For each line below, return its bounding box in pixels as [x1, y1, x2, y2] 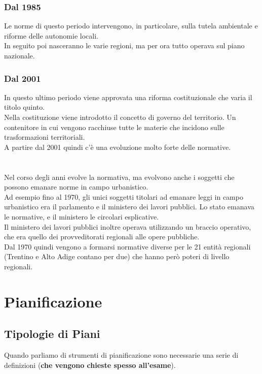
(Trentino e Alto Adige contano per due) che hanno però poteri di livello [4, 251, 230, 262]
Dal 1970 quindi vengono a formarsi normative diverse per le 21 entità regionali [4, 241, 251, 252]
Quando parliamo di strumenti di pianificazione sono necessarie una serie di [4, 350, 239, 360]
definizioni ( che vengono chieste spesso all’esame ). [4, 359, 176, 370]
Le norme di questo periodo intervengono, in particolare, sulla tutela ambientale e [4, 20, 258, 31]
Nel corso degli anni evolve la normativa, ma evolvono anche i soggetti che [4, 171, 235, 182]
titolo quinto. [4, 102, 45, 112]
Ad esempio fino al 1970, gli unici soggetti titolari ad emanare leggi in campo [4, 191, 243, 202]
